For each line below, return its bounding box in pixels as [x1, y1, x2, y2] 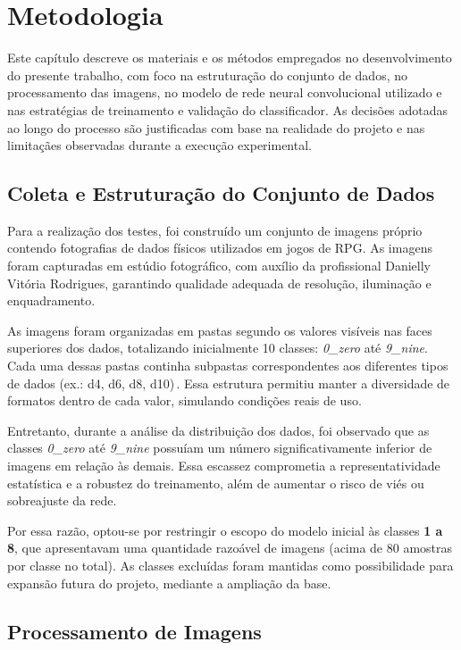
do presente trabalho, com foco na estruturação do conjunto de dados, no [7, 65, 408, 84]
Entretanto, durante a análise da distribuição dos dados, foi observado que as [7, 421, 430, 439]
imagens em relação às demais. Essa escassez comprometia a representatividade [7, 456, 440, 475]
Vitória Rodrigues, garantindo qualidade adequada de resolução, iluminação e [7, 273, 432, 292]
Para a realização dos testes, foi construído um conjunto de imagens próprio [7, 221, 423, 239]
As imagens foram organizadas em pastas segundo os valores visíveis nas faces [7, 321, 432, 339]
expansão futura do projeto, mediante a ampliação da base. [7, 573, 331, 592]
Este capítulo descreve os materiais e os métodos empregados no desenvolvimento [7, 48, 452, 67]
